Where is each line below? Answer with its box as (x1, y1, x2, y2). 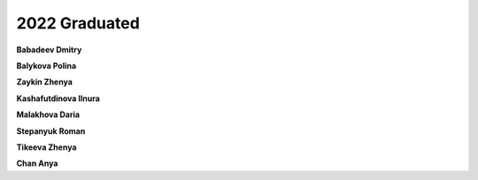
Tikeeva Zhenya (16, 142, 77, 153)
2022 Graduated (16, 13, 141, 33)
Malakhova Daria (16, 109, 80, 120)
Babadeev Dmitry (16, 44, 82, 55)
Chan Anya (16, 158, 58, 168)
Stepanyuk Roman (16, 125, 86, 137)
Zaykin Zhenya (16, 76, 73, 88)
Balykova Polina (16, 60, 77, 71)
